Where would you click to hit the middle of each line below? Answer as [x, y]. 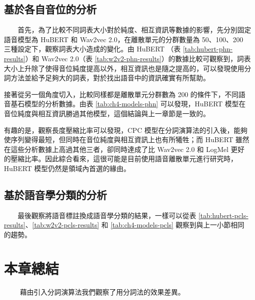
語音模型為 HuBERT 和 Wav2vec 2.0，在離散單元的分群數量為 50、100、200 [124, 39]
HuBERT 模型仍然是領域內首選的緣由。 [67, 168]
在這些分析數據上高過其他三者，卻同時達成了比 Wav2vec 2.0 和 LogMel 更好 [124, 149]
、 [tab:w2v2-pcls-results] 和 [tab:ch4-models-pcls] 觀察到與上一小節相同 [135, 225]
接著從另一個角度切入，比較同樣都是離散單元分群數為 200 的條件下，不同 [121, 94]
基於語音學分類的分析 [55, 194]
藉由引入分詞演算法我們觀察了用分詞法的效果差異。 [102, 291]
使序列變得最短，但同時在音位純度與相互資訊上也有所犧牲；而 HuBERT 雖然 [127, 139]
